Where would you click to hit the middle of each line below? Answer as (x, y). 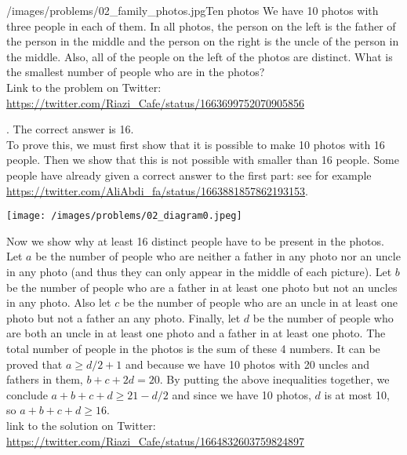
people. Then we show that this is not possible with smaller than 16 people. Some (203, 160)
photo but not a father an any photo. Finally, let (124, 317)
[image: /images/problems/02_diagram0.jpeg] (124, 216)
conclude (27, 394)
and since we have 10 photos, (242, 394)
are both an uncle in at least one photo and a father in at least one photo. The (196, 333)
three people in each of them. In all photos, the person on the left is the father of (201, 25)
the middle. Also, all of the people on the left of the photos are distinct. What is (200, 56)
